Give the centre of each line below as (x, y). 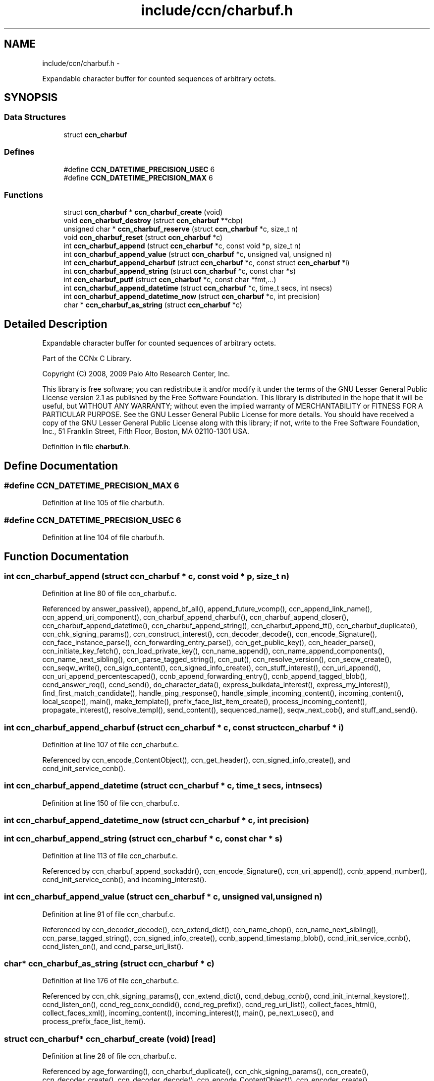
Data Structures (35, 117)
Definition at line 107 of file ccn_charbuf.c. (111, 745)
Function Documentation (66, 556)
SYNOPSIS (31, 98)
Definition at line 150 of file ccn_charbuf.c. (111, 803)
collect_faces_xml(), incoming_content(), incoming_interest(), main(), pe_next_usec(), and (188, 1013)
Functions (24, 195)
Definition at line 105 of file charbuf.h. (103, 503)
